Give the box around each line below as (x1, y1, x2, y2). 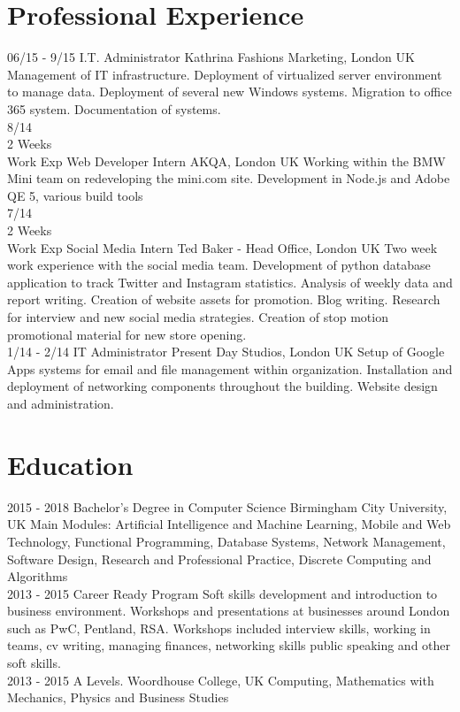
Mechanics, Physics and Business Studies (7, 688, 229, 707)
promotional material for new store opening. (7, 325, 247, 343)
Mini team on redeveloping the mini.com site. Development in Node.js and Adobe (7, 169, 450, 188)
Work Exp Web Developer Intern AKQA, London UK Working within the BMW (7, 151, 446, 170)
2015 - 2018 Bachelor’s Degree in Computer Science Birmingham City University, (7, 497, 448, 516)
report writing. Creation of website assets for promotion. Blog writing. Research (7, 290, 441, 309)
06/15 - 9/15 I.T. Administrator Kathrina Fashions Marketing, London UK (7, 48, 415, 66)
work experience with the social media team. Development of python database (7, 256, 431, 274)
